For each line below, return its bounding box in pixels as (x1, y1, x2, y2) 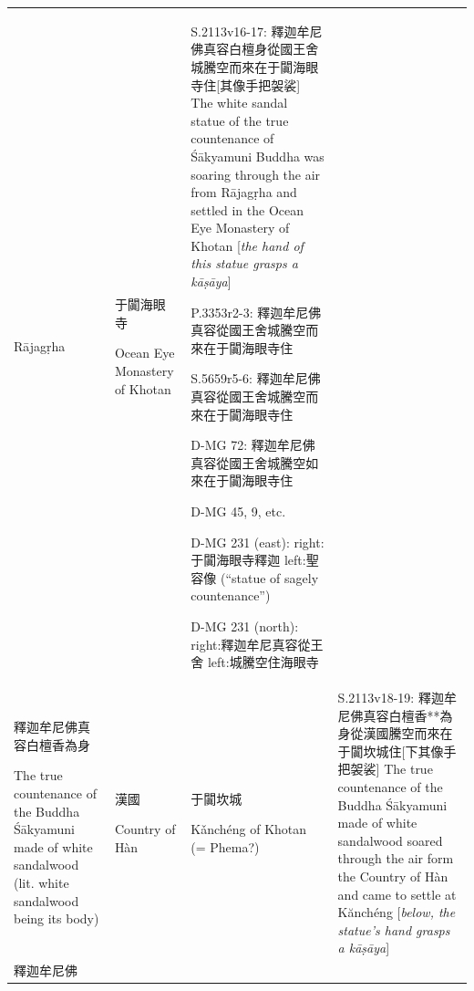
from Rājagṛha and (191, 183, 297, 202)
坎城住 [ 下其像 (363, 741, 444, 760)
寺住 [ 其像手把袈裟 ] (191, 75, 301, 94)
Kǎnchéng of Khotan (191, 819, 307, 839)
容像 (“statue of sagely (191, 568, 319, 587)
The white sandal (191, 93, 288, 112)
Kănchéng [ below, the (337, 902, 456, 922)
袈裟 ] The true (350, 759, 433, 778)
